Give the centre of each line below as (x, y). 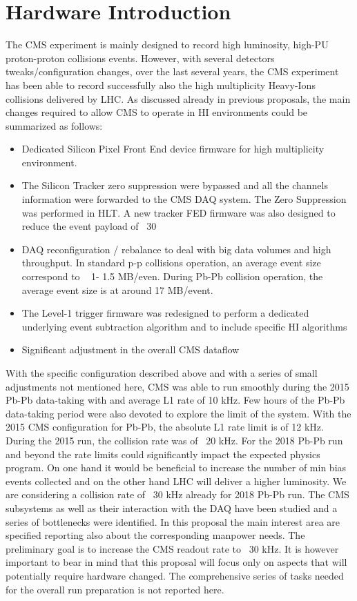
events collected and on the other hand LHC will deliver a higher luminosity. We (176, 481)
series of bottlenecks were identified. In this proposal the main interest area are (173, 521)
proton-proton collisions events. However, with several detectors (140, 58)
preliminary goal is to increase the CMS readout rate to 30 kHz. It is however (172, 548)
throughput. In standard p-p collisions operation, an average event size (171, 263)
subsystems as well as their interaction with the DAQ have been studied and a (172, 508)
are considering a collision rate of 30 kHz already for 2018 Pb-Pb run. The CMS (177, 494)
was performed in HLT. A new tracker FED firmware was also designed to (178, 212)
